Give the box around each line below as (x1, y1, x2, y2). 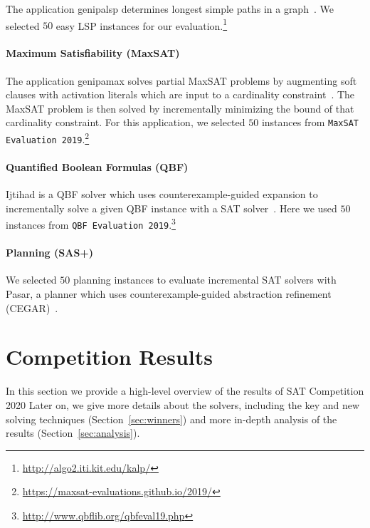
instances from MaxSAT (261, 115, 359, 130)
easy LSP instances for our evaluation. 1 (55, 16, 228, 33)
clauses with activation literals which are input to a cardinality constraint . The (6, 87, 355, 102)
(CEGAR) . (6, 300, 58, 315)
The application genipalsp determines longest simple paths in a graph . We (6, 1, 334, 16)
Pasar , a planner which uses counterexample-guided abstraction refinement (6, 286, 332, 301)
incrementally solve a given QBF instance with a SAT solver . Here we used (6, 200, 337, 215)
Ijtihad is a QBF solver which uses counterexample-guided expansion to (6, 187, 318, 202)
